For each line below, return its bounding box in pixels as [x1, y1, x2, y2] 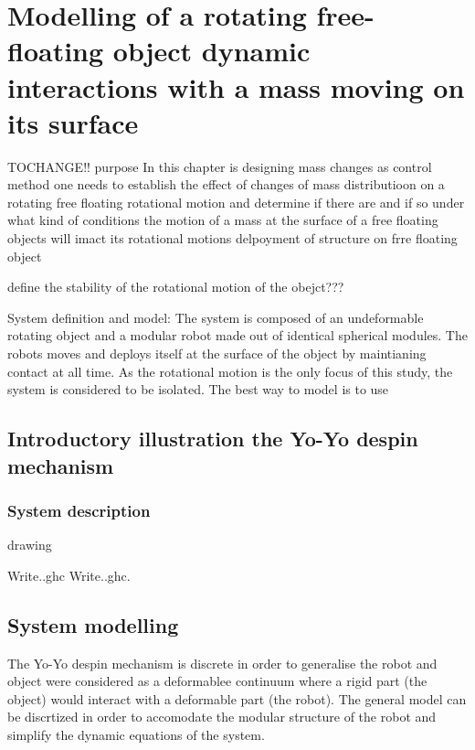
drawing [7, 535, 52, 554]
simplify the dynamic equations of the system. [7, 724, 265, 744]
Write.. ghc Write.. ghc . [7, 565, 131, 584]
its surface [7, 103, 139, 141]
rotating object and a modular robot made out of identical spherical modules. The [7, 326, 468, 345]
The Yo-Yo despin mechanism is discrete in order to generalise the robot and [7, 653, 438, 672]
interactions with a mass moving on [7, 68, 465, 105]
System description [7, 498, 151, 521]
